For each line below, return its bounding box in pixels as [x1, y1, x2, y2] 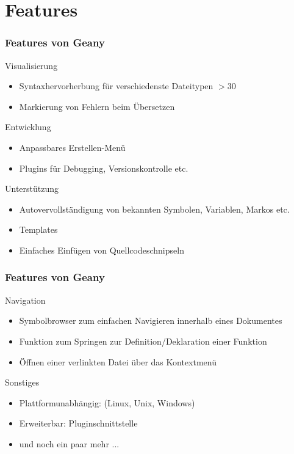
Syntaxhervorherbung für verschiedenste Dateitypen [19, 79, 213, 92]
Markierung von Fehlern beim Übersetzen [19, 100, 175, 112]
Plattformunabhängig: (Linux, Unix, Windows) [19, 396, 195, 409]
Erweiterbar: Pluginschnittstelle [19, 417, 138, 430]
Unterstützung [5, 182, 59, 195]
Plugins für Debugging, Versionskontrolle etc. [19, 161, 188, 174]
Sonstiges [5, 376, 40, 389]
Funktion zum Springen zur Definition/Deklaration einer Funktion [19, 334, 267, 347]
